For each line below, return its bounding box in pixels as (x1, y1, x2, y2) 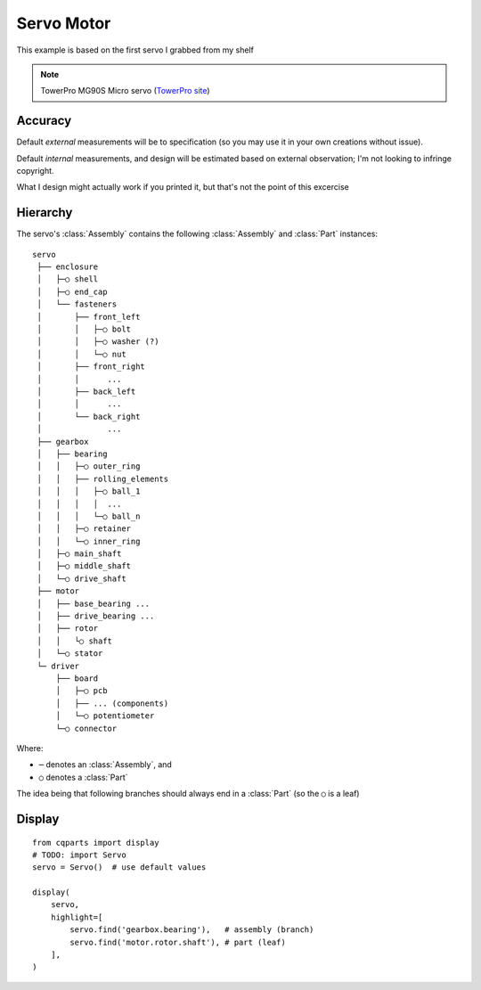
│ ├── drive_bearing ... (37, 611, 155, 621)
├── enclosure (37, 262, 99, 272)
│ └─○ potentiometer (55, 711, 155, 721)
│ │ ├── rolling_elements (37, 473, 169, 484)
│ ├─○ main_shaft (37, 549, 122, 559)
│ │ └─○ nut (37, 348, 126, 359)
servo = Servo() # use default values (32, 863, 207, 872)
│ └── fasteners (37, 299, 118, 309)
